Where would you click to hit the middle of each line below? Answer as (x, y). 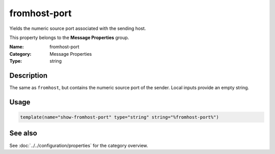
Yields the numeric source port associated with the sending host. (78, 28)
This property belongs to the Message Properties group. (69, 37)
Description (29, 75)
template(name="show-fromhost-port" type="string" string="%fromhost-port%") (119, 117)
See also (23, 133)
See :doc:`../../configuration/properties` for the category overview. (79, 145)
